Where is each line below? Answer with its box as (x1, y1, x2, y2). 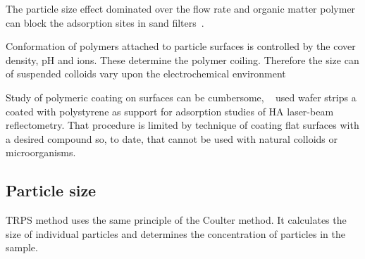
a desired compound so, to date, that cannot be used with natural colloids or (6, 131, 338, 146)
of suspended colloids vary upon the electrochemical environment (6, 66, 286, 81)
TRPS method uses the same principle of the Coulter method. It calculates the (6, 213, 347, 227)
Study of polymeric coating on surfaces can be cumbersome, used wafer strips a (6, 89, 357, 104)
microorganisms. (6, 145, 76, 160)
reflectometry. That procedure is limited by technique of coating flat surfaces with (6, 118, 359, 132)
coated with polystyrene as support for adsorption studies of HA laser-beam (6, 103, 334, 118)
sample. (6, 240, 38, 255)
